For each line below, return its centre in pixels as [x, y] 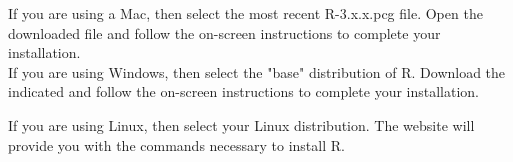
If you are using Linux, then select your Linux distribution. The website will [241, 124]
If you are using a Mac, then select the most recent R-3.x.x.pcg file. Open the [245, 13]
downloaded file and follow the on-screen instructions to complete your [224, 32]
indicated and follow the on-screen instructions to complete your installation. [244, 91]
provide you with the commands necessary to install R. [176, 144]
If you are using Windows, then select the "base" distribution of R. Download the [257, 71]
